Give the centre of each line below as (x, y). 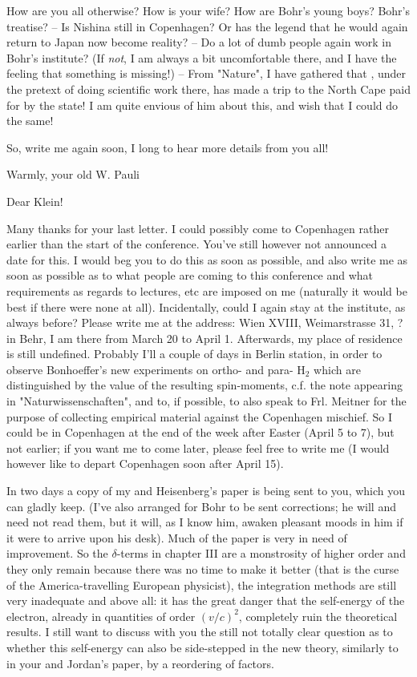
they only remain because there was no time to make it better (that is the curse (203, 569)
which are (337, 369)
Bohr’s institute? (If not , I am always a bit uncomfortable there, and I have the (202, 57)
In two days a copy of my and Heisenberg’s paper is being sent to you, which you (206, 491)
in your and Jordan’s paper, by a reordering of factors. (140, 663)
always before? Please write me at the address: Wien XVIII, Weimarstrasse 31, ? (205, 322)
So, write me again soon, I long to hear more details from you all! (168, 147)
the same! (30, 121)
